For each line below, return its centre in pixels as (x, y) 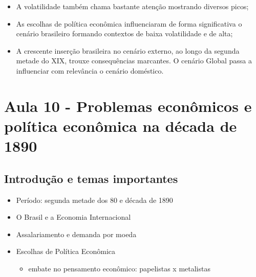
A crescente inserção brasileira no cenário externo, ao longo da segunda (128, 50)
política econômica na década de (121, 125)
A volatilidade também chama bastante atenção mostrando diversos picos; (132, 6)
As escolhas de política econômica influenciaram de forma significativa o (129, 23)
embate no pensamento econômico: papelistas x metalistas (119, 268)
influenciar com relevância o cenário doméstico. (90, 70)
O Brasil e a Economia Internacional (73, 217)
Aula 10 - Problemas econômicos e (128, 106)
